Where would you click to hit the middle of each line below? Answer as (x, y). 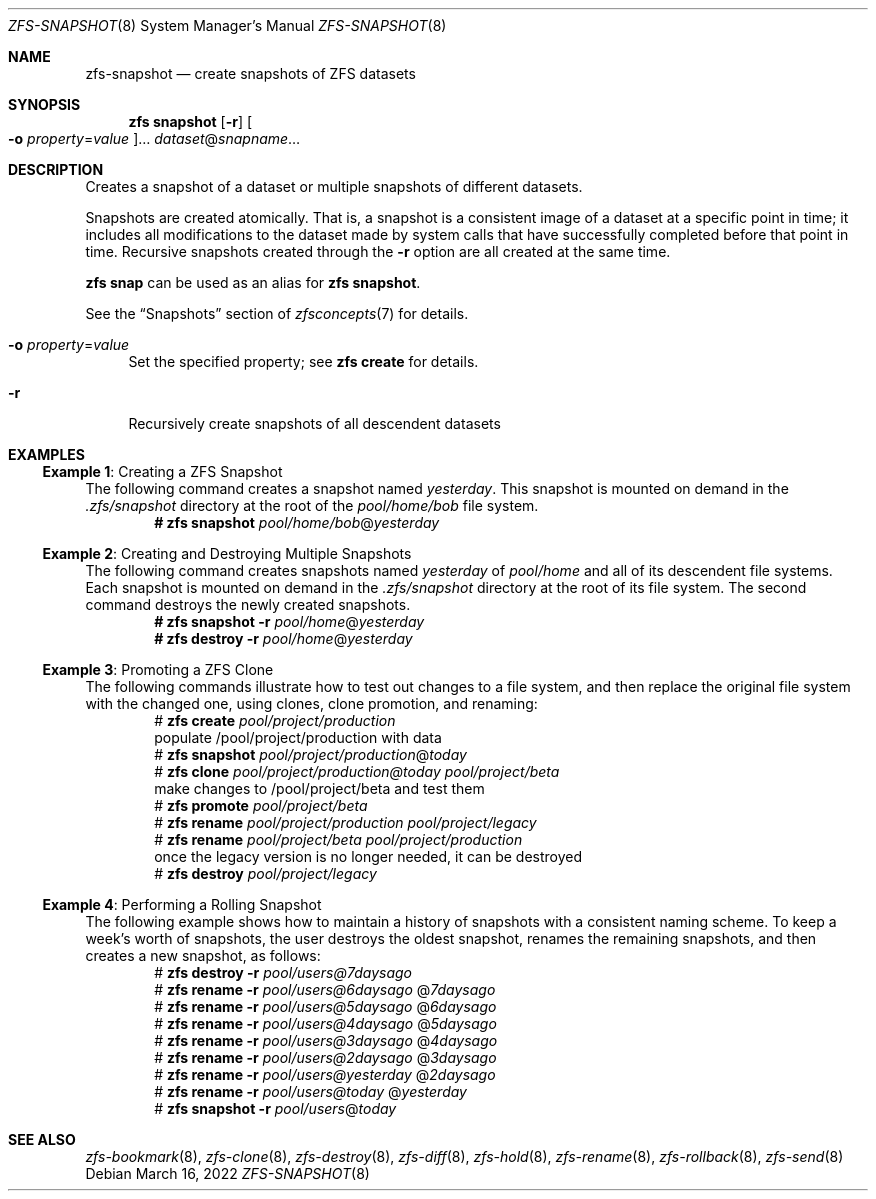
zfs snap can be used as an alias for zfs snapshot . (253, 282)
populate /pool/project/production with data (298, 737)
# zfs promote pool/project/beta (261, 805)
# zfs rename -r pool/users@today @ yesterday (310, 1091)
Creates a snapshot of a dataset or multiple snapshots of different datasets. (334, 186)
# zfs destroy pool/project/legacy (265, 873)
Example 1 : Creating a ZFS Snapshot (162, 471)
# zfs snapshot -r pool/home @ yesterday (289, 621)
